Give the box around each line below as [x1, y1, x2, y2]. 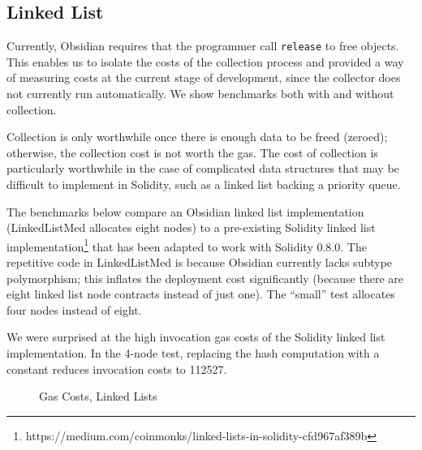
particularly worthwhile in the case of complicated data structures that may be [6, 160, 399, 177]
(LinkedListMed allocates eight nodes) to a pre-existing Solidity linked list [6, 219, 376, 236]
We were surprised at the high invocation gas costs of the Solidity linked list [6, 328, 385, 345]
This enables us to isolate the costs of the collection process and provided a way [6, 53, 404, 70]
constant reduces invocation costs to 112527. [6, 360, 227, 377]
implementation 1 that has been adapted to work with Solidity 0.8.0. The [6, 235, 367, 255]
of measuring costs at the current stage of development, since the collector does [6, 69, 401, 86]
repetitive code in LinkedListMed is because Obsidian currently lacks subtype [6, 254, 393, 271]
